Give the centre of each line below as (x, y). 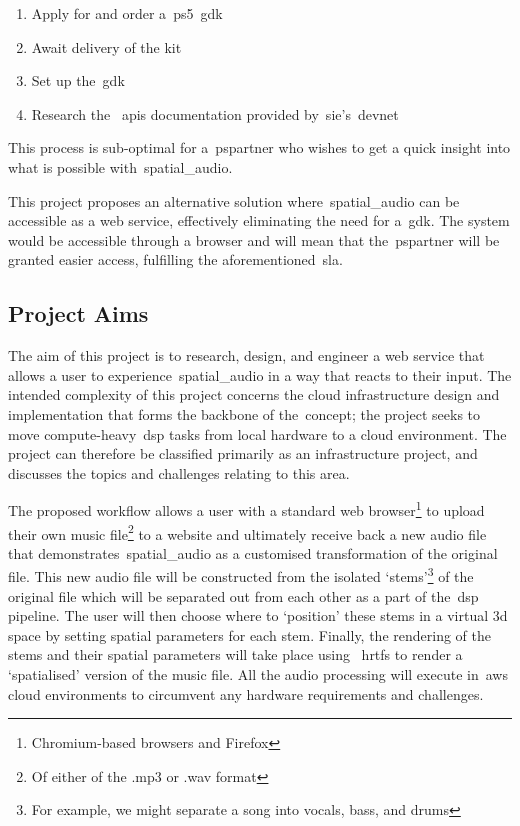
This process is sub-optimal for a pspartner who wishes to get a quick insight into (259, 147)
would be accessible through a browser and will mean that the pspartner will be (254, 239)
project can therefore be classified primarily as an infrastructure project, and (243, 453)
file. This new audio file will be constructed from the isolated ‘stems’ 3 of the (241, 575)
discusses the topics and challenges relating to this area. (179, 472)
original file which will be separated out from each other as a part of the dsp (243, 595)
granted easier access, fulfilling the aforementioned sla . (175, 259)
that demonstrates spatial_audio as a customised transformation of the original (253, 552)
